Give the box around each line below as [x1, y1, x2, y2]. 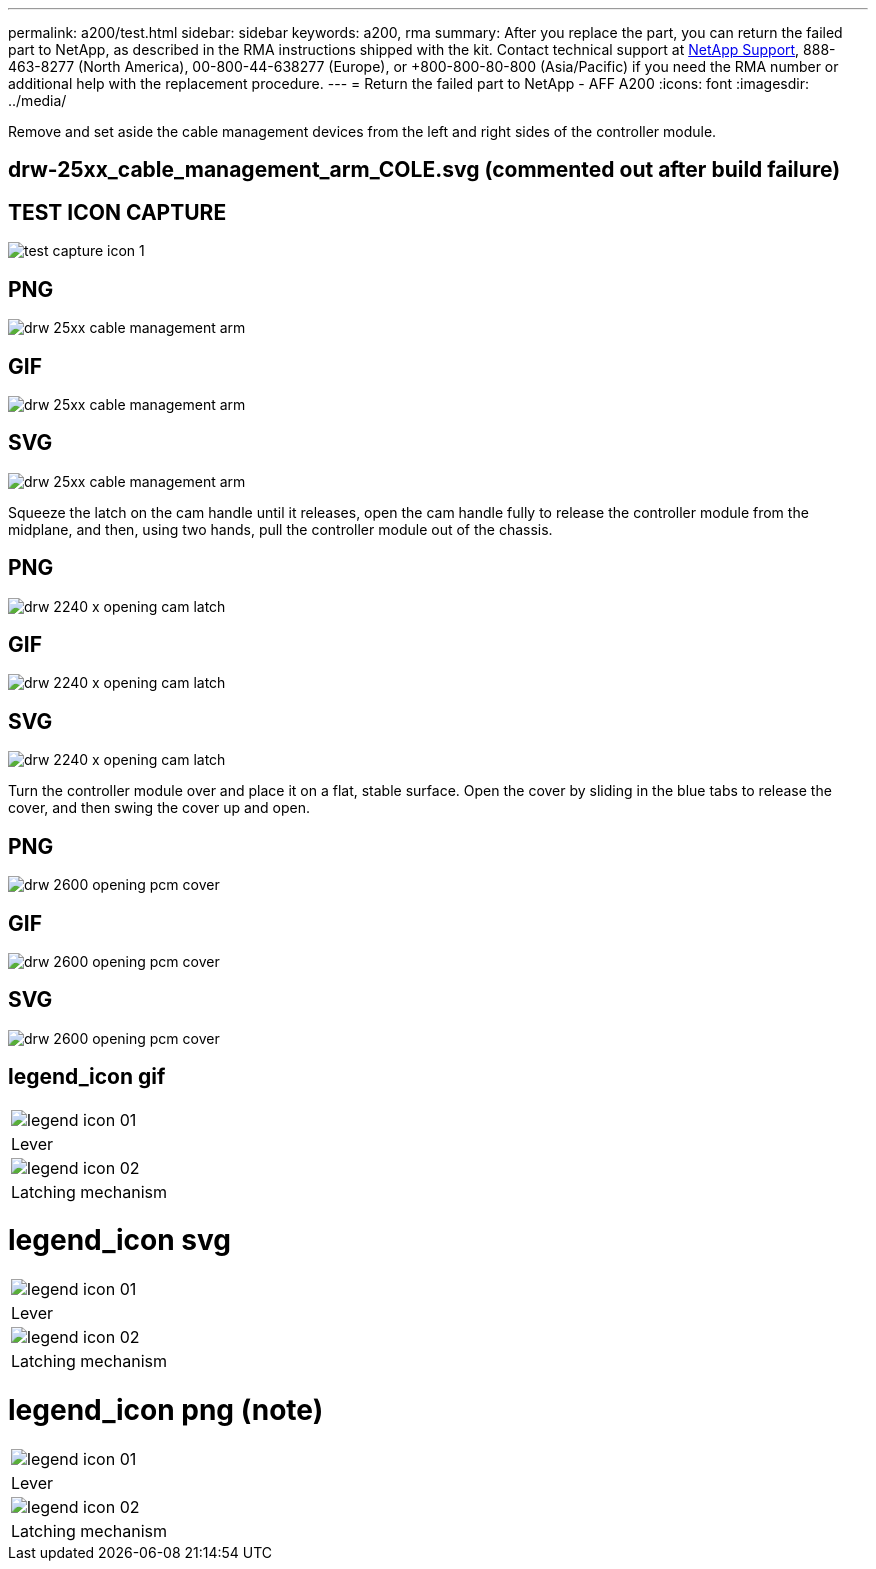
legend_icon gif [8, 1064, 166, 1090]
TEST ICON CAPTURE [8, 199, 227, 225]
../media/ [8, 92, 67, 109]
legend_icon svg [8, 1223, 231, 1258]
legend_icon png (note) [8, 1392, 324, 1427]
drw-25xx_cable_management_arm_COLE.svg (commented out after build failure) [8, 157, 841, 183]
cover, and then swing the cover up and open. [8, 799, 311, 817]
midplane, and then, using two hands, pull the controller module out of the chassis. [8, 520, 553, 538]
